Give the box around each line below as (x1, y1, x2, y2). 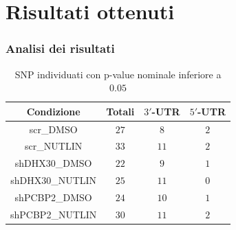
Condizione (26, 104, 81, 118)
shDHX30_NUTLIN (10, 173, 97, 187)
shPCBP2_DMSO (14, 190, 92, 204)
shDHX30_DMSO (14, 156, 92, 170)
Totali (106, 104, 135, 118)
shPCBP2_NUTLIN (10, 207, 97, 221)
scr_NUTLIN (25, 139, 83, 153)
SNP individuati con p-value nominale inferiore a (14, 67, 222, 81)
